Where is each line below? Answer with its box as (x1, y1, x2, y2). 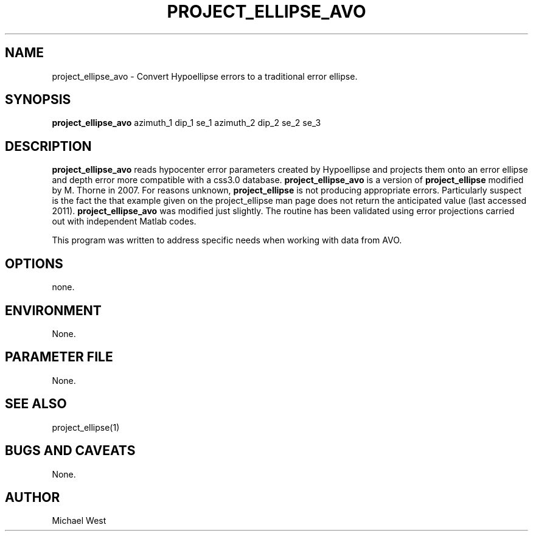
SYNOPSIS (5, 92, 71, 108)
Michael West (52, 515, 106, 526)
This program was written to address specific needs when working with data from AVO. (52, 235, 402, 246)
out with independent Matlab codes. (52, 216, 197, 227)
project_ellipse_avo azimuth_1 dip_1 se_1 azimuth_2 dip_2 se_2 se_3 (52, 117, 321, 128)
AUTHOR (5, 489, 60, 505)
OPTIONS (5, 256, 63, 271)
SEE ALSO (5, 396, 67, 412)
